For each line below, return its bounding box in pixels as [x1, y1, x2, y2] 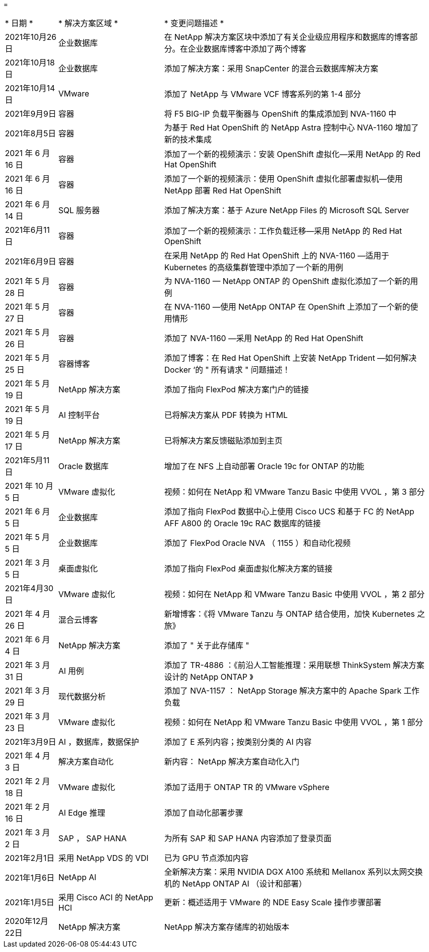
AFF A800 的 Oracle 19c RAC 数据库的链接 [164, 518, 321, 528]
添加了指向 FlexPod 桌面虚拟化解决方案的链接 [164, 564, 333, 573]
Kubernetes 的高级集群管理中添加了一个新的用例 [164, 262, 343, 272]
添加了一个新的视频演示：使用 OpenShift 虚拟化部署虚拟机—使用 [164, 174, 403, 184]
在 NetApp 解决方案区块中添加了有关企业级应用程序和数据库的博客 [164, 32, 410, 42]
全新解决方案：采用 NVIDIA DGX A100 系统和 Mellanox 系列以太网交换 [164, 867, 423, 877]
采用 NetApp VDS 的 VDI [58, 853, 149, 863]
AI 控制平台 [58, 410, 100, 420]
